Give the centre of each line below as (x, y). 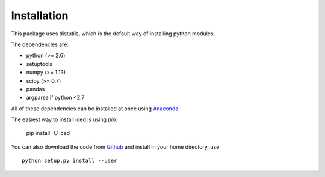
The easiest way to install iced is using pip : (64, 119)
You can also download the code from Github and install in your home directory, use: (116, 146)
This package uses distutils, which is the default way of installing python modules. (113, 34)
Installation (40, 16)
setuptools (39, 64)
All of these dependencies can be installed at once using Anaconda (95, 109)
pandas (36, 89)
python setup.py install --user (70, 161)
